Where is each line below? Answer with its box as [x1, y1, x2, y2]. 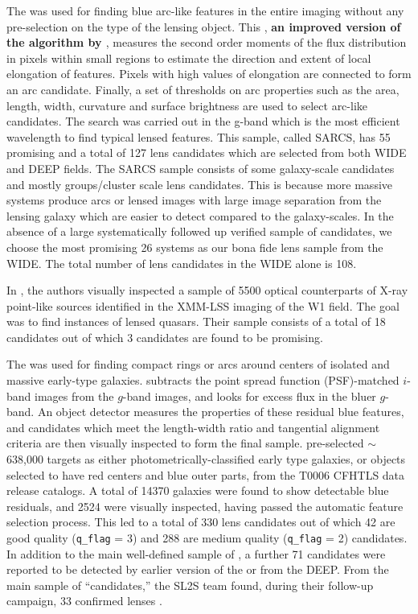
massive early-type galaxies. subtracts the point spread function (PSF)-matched [6, 372, 400, 389]
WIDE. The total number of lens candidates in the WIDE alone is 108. [6, 254, 357, 271]
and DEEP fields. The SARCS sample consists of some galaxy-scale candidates [6, 159, 395, 176]
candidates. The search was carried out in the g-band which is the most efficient [6, 113, 400, 130]
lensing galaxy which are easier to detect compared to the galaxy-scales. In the [6, 207, 394, 224]
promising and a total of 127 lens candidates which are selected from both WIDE [6, 144, 407, 161]
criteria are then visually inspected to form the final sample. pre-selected [6, 435, 364, 451]
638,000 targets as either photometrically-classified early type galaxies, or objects [6, 451, 406, 468]
